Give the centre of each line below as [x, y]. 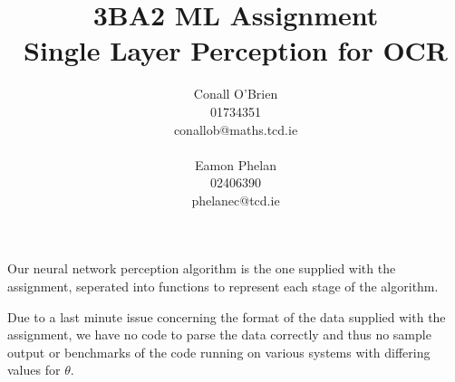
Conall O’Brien [236, 94]
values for [34, 370]
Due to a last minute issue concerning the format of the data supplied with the [227, 316]
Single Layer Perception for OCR [236, 50]
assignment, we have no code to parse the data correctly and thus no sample [219, 334]
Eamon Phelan [236, 164]
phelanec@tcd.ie [236, 200]
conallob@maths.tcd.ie [236, 129]
